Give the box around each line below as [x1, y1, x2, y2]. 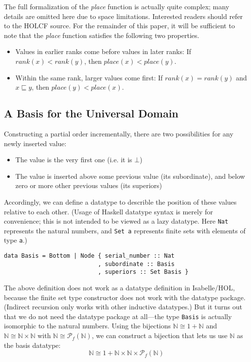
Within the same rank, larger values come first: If [15, 72, 163, 82]
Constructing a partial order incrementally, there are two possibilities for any [4, 128, 233, 138]
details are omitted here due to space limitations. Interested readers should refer [4, 11, 243, 21]
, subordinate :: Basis [98, 260, 175, 267]
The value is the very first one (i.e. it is [15, 154, 132, 165]
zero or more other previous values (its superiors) [15, 180, 162, 191]
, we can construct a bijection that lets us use [91, 330, 228, 341]
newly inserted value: [4, 138, 67, 148]
